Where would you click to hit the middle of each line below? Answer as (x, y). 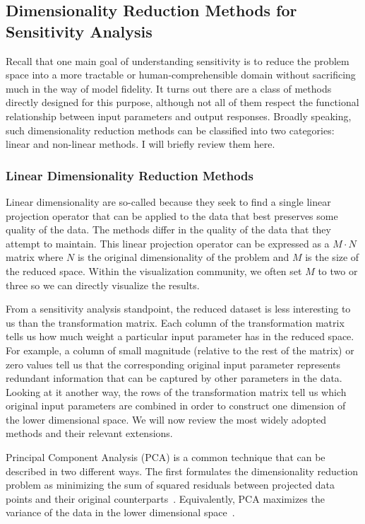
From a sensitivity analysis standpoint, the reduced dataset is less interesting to (178, 309)
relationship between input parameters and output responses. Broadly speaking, (179, 116)
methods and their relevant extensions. (89, 433)
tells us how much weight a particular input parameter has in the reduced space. (180, 336)
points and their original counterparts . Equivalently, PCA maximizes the (165, 498)
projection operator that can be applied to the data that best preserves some (172, 215)
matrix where (35, 257)
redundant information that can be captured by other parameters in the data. (174, 378)
